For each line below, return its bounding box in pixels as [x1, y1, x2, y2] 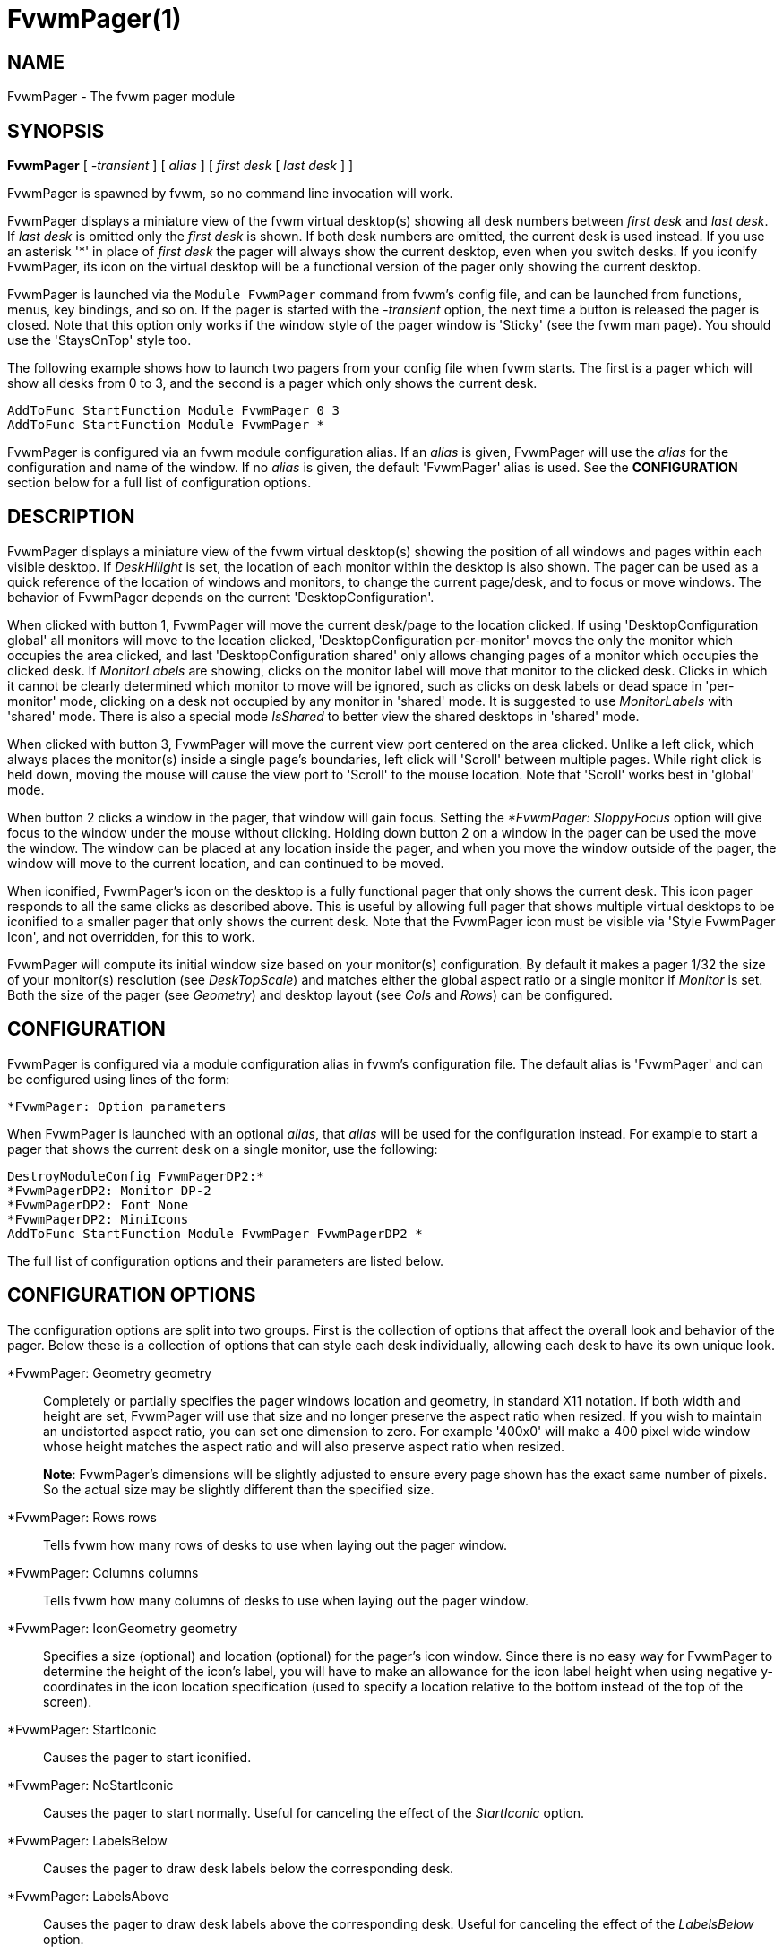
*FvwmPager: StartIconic [7, 1721, 157, 1737]
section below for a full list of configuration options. [7, 475, 312, 491]
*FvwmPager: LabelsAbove [7, 1888, 169, 1904]
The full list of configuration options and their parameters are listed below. [7, 1252, 444, 1269]
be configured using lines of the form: [7, 1071, 230, 1087]
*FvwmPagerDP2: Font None [7, 1197, 189, 1212]
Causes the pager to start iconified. [43, 1749, 252, 1765]
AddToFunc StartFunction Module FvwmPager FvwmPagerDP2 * [7, 1226, 423, 1241]
